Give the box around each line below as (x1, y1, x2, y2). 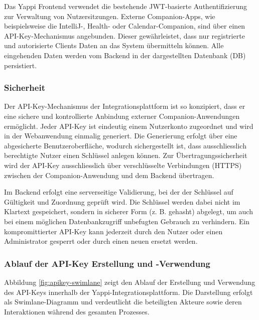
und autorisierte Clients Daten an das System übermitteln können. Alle (4, 40, 224, 51)
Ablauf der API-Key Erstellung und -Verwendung (4, 257, 210, 269)
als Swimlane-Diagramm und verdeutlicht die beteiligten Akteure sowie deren (4, 296, 242, 307)
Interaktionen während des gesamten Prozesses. (4, 306, 150, 316)
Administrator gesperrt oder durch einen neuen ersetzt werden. (4, 236, 198, 246)
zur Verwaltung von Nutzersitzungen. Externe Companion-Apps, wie (4, 11, 215, 21)
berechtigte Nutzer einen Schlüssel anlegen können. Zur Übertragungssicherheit (4, 150, 247, 161)
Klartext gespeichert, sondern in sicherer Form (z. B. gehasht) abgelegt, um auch (4, 206, 253, 217)
